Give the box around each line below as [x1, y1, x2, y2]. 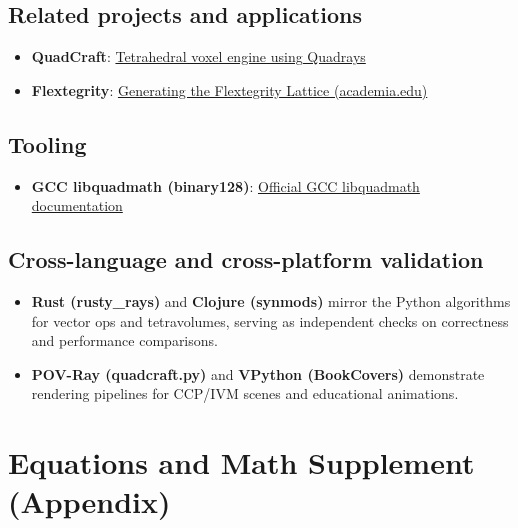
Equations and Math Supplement [8, 442, 475, 483]
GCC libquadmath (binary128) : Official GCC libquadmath [31, 175, 420, 196]
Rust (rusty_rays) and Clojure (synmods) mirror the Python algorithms [31, 290, 511, 311]
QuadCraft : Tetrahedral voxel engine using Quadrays [31, 46, 366, 67]
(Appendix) [8, 481, 171, 522]
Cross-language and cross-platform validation [8, 244, 484, 275]
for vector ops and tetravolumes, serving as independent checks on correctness [31, 310, 509, 331]
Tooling [8, 128, 87, 159]
